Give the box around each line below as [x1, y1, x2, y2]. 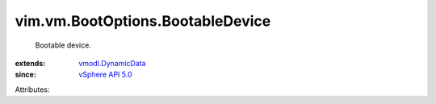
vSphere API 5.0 [78, 69, 132, 80]
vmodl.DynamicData [78, 58, 146, 68]
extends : [15, 58, 46, 68]
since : [15, 69, 36, 80]
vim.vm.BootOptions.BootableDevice [15, 12, 271, 30]
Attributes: [15, 85, 50, 94]
